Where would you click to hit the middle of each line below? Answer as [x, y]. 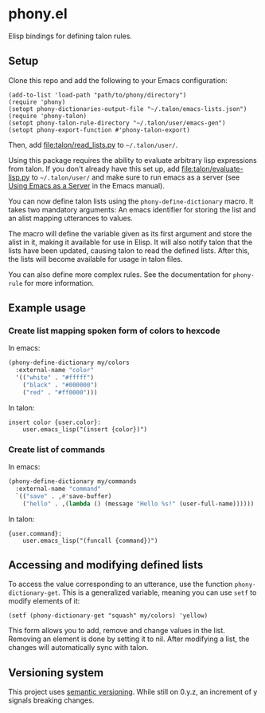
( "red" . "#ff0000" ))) [60, 392]
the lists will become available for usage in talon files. [95, 259]
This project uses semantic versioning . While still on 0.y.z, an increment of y [133, 692]
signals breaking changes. [51, 700]
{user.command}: [35, 533]
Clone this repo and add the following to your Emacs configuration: [118, 80]
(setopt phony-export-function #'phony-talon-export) [99, 130]
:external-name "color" [55, 370]
